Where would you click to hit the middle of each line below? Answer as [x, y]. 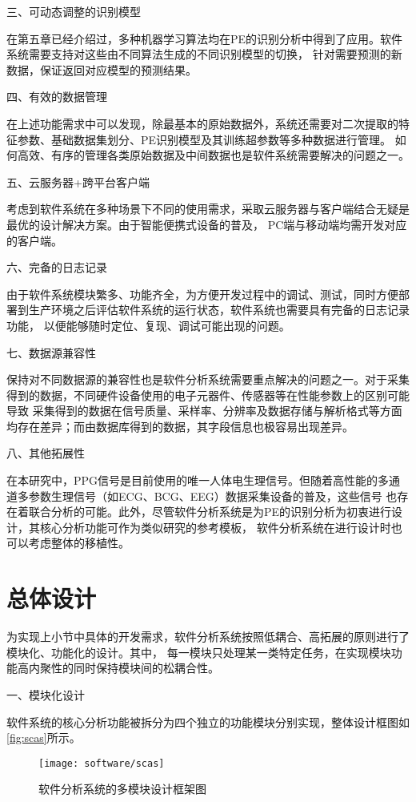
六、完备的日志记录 [57, 267]
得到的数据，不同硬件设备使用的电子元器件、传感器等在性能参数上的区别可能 [208, 395]
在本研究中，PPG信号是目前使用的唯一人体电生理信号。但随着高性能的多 [198, 480]
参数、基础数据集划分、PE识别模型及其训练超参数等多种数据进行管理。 [204, 139]
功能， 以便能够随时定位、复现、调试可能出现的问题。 [148, 325]
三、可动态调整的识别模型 [74, 11]
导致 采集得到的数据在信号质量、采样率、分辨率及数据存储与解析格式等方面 [204, 411]
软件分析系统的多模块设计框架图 [122, 789]
